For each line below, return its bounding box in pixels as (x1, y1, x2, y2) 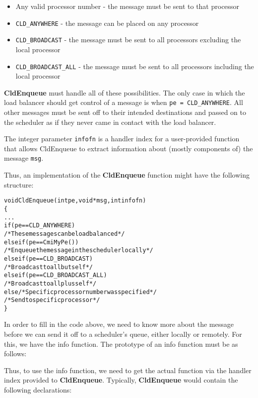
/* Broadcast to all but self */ (4, 263, 93, 271)
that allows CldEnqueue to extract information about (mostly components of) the (4, 143, 253, 153)
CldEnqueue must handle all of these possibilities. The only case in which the (4, 87, 245, 98)
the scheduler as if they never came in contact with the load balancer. (4, 116, 216, 127)
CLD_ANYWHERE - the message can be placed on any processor (15, 17, 199, 28)
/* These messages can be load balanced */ (4, 230, 125, 237)
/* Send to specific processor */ (4, 297, 100, 304)
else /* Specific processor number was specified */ (4, 288, 157, 296)
